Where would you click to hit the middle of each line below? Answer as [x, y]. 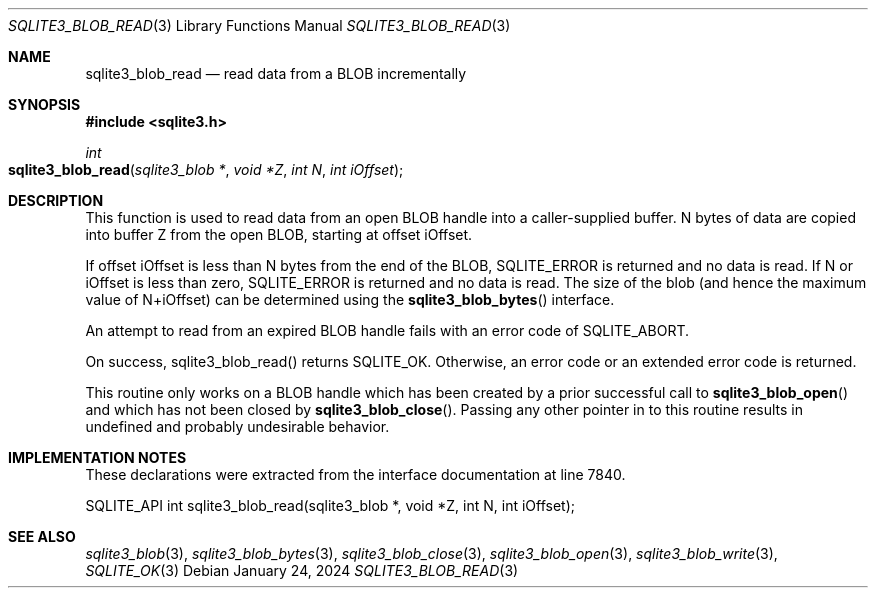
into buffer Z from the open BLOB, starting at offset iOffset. [279, 234]
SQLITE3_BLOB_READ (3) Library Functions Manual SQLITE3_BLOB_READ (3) [259, 25]
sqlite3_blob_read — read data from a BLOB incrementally [276, 73]
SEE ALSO [42, 536]
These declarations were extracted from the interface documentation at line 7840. [355, 474]
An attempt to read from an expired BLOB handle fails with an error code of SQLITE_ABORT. [387, 330]
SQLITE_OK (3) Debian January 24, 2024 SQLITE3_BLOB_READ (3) [302, 570]
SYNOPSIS [44, 104]
